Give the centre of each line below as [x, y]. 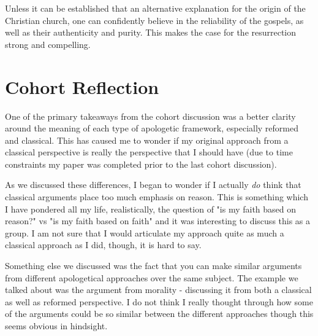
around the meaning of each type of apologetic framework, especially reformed [152, 128]
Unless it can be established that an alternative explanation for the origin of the [155, 8]
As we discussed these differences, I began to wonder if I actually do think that [153, 185]
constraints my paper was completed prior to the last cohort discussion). [141, 164]
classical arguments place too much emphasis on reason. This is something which [157, 197]
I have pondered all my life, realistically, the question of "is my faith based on [151, 209]
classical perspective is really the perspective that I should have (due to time [149, 152]
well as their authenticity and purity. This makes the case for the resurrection [151, 32]
